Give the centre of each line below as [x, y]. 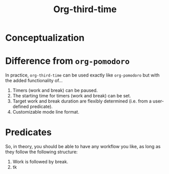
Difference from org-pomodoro [68, 61]
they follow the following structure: [41, 152]
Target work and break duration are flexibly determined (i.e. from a [82, 101]
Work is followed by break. [40, 162]
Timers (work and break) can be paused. [55, 90]
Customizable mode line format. [46, 112]
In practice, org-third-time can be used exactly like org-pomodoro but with [82, 75]
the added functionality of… [34, 81]
